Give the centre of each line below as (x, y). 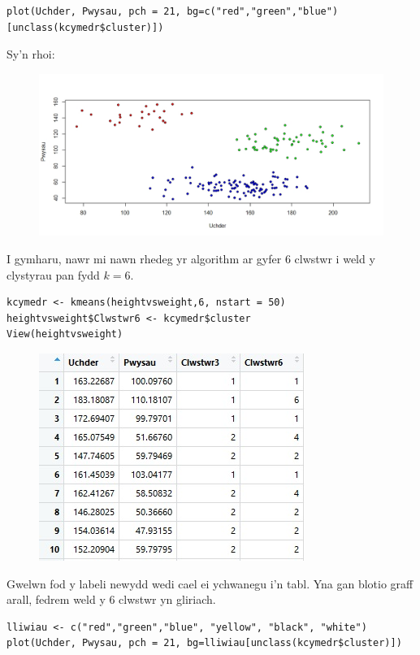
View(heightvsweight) (65, 334)
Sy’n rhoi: (31, 54)
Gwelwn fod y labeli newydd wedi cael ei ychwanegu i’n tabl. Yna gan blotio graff (210, 583)
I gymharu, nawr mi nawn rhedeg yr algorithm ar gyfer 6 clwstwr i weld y (191, 258)
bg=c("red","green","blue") (262, 11)
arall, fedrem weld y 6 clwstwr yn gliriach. (111, 599)
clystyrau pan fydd (53, 274)
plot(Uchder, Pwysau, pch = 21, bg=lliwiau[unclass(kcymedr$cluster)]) (204, 643)
